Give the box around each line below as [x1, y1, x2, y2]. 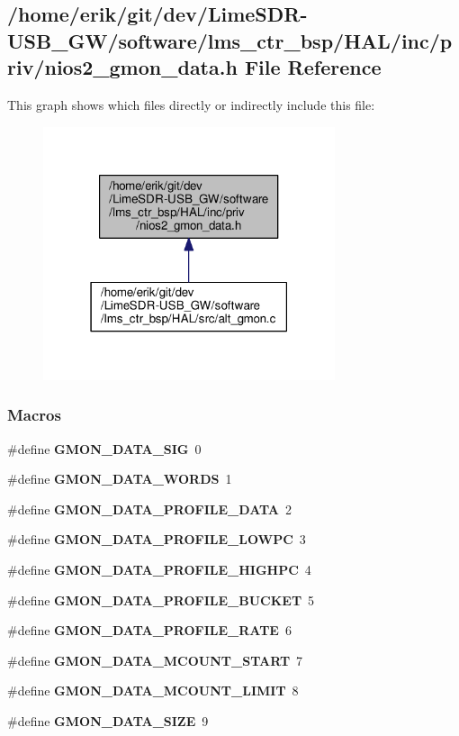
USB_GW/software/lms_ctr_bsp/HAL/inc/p [7, 26, 453, 54]
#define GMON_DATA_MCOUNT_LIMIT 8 [7, 681, 299, 700]
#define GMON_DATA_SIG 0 [7, 439, 202, 458]
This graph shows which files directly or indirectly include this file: [7, 95, 375, 114]
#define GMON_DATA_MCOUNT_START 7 [7, 650, 303, 669]
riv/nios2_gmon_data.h [7, 53, 238, 81]
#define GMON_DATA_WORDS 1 [7, 469, 232, 488]
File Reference [244, 53, 382, 81]
